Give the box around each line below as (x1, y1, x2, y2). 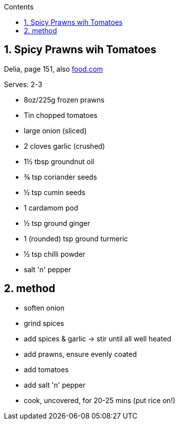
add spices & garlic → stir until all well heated (24, 334, 172, 343)
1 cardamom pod (24, 203, 78, 212)
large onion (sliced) (24, 126, 87, 135)
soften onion (24, 303, 65, 312)
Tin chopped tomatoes (24, 110, 98, 119)
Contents (4, 2, 34, 11)
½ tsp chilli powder (24, 249, 85, 258)
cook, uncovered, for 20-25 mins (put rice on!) (24, 396, 176, 405)
